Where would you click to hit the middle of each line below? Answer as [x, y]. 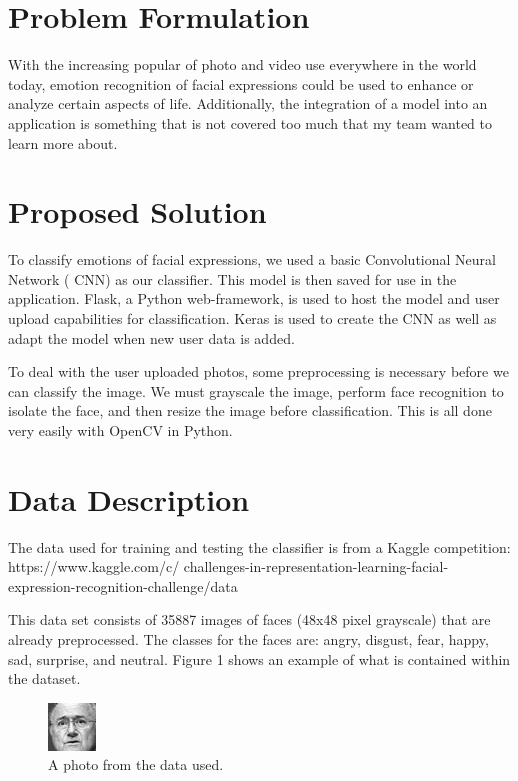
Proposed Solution [137, 211]
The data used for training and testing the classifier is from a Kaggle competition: [259, 546]
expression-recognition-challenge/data [123, 585]
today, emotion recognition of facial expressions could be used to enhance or [241, 83]
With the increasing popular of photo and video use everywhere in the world [242, 64]
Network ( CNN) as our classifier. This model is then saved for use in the [232, 278]
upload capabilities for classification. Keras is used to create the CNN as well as [252, 318]
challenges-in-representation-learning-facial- [316, 566]
